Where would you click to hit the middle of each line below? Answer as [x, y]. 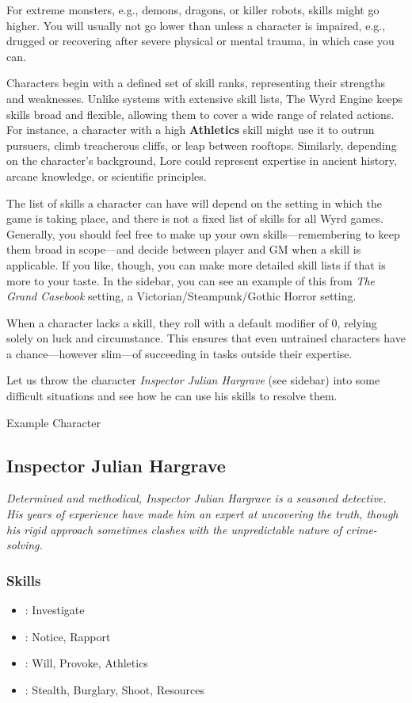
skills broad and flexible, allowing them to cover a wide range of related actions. [200, 114]
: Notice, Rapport [68, 636]
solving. [25, 545]
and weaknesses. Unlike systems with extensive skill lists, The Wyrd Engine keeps [204, 98]
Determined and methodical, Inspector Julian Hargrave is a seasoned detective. [196, 498]
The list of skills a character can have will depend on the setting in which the [195, 202]
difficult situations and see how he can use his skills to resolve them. [172, 396]
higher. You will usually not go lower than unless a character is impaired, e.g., [196, 25]
